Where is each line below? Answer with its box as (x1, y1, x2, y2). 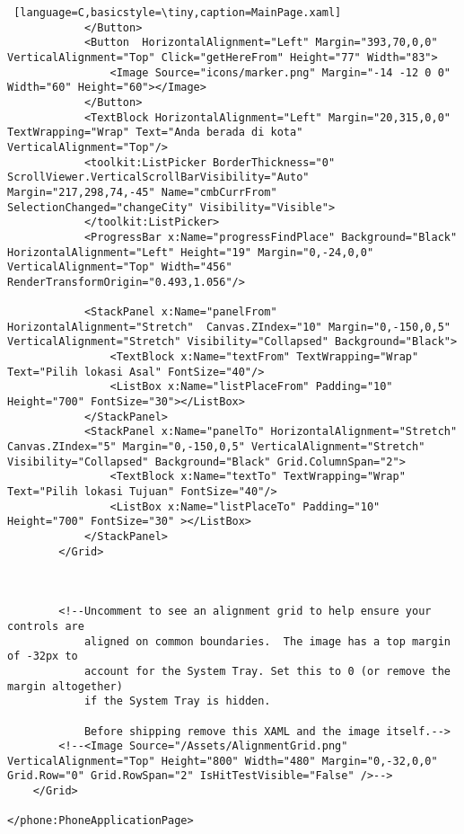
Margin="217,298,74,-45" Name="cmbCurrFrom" (7, 185, 277, 199)
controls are (7, 619, 84, 633)
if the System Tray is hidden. (83, 695, 271, 708)
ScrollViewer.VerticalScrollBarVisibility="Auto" (7, 171, 310, 184)
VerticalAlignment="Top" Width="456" (7, 261, 232, 274)
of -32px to (7, 650, 78, 663)
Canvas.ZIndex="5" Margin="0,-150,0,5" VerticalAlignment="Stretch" (7, 440, 425, 454)
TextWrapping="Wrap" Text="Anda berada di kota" (7, 126, 303, 139)
